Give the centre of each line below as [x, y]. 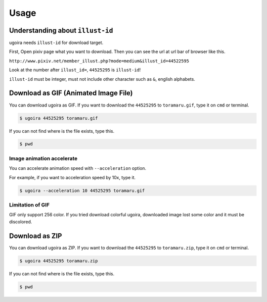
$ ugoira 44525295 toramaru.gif [59, 118]
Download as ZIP [36, 236]
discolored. [21, 222]
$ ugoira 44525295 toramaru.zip [59, 261]
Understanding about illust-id [61, 30]
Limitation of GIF [29, 204]
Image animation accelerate [43, 158]
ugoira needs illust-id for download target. [56, 43]
